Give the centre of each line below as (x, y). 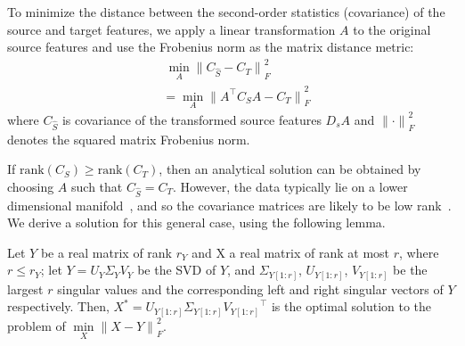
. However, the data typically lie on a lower (290, 186)
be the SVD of (177, 270)
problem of (37, 325)
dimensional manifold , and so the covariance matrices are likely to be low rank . (229, 205)
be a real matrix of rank (106, 252)
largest (25, 288)
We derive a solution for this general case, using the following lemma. (196, 222)
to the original (392, 29)
